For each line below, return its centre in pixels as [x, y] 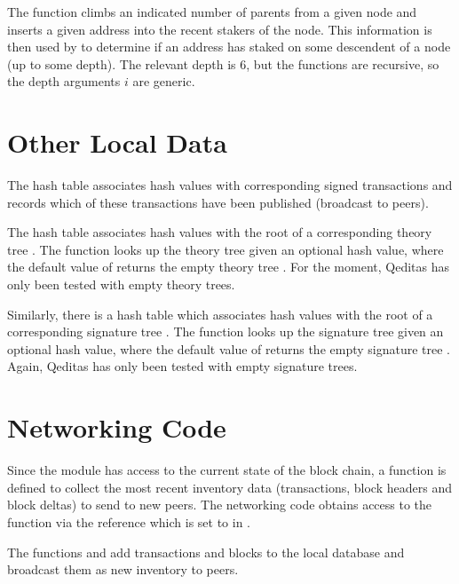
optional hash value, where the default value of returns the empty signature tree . [229, 348]
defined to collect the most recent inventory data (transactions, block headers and [229, 487]
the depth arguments [64, 81]
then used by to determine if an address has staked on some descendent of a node [229, 47]
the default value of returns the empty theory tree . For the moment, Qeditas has [228, 267]
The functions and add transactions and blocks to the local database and [206, 552]
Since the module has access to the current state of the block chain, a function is [227, 470]
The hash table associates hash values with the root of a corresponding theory [220, 232]
